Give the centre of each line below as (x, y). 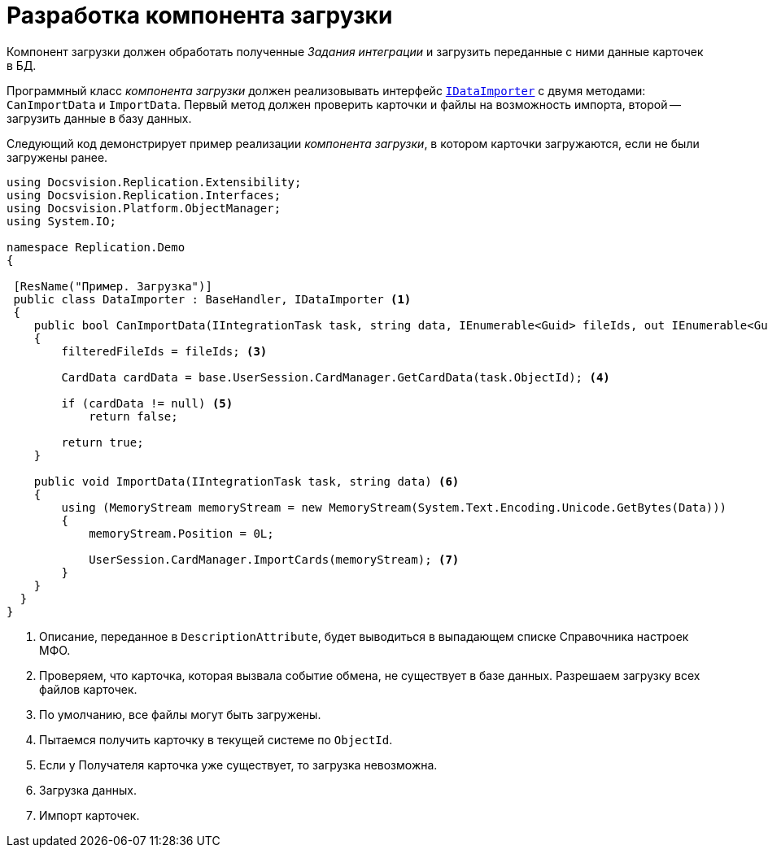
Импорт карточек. (89, 815)
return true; (103, 442)
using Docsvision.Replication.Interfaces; (144, 195)
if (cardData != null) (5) (147, 403)
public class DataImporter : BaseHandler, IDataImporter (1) (212, 299)
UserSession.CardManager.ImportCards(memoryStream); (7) (274, 559)
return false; (133, 416)
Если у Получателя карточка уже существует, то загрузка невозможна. (238, 765)
